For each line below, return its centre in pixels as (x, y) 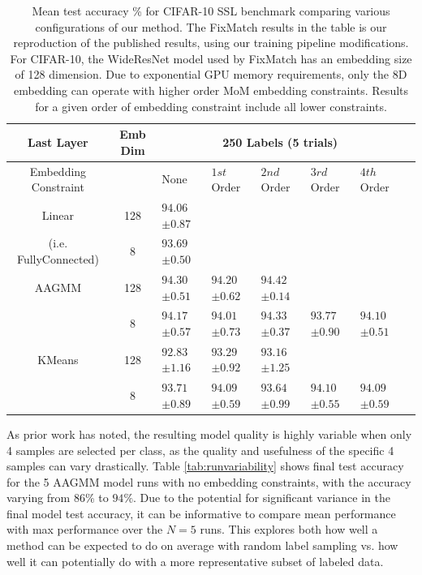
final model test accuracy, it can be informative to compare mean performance (201, 513)
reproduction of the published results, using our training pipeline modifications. (211, 43)
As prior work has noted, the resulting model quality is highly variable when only (209, 433)
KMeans (58, 359)
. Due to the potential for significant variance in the (262, 498)
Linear (58, 215)
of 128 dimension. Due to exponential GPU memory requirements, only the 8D (211, 74)
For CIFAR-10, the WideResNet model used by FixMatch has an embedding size (211, 58)
